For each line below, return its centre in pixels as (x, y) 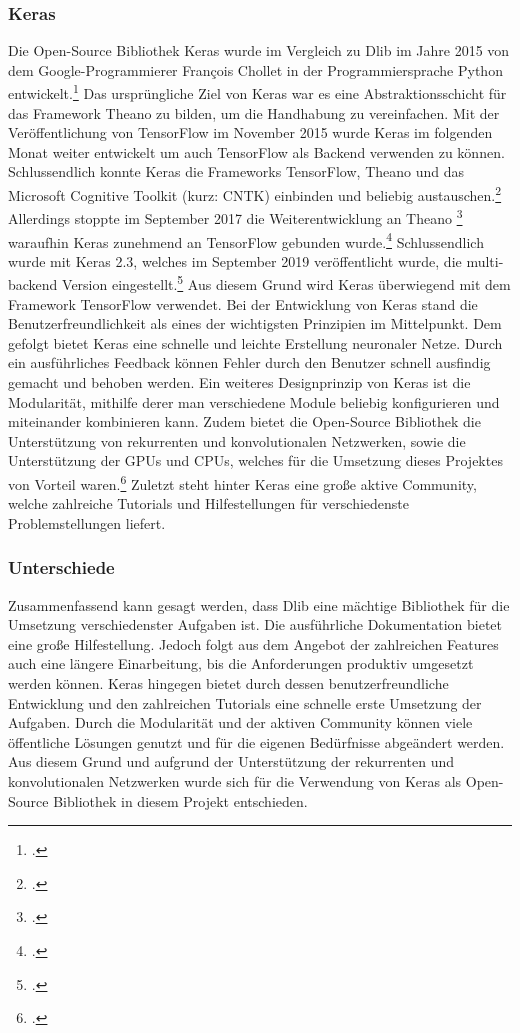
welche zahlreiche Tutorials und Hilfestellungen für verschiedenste (209, 503)
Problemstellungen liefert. (87, 522)
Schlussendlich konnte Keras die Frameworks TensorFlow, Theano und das (236, 171)
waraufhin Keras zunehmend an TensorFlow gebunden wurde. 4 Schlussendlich (246, 240)
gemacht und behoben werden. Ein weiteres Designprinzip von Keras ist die (239, 382)
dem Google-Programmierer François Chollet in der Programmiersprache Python (255, 69)
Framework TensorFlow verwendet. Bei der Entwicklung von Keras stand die (243, 303)
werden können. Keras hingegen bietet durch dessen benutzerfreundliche (228, 683)
